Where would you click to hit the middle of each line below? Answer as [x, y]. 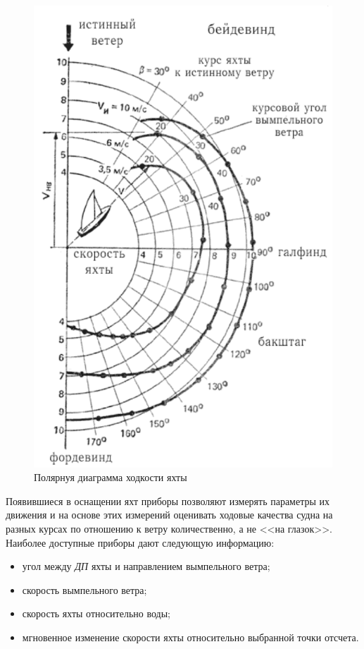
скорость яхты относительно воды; [96, 613]
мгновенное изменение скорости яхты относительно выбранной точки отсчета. [190, 637]
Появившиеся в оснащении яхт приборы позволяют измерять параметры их [168, 501]
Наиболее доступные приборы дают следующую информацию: [140, 542]
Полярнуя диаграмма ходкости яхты [111, 477]
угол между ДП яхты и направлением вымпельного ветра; [146, 566]
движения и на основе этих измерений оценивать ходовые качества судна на [169, 515]
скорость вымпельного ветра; [84, 589]
